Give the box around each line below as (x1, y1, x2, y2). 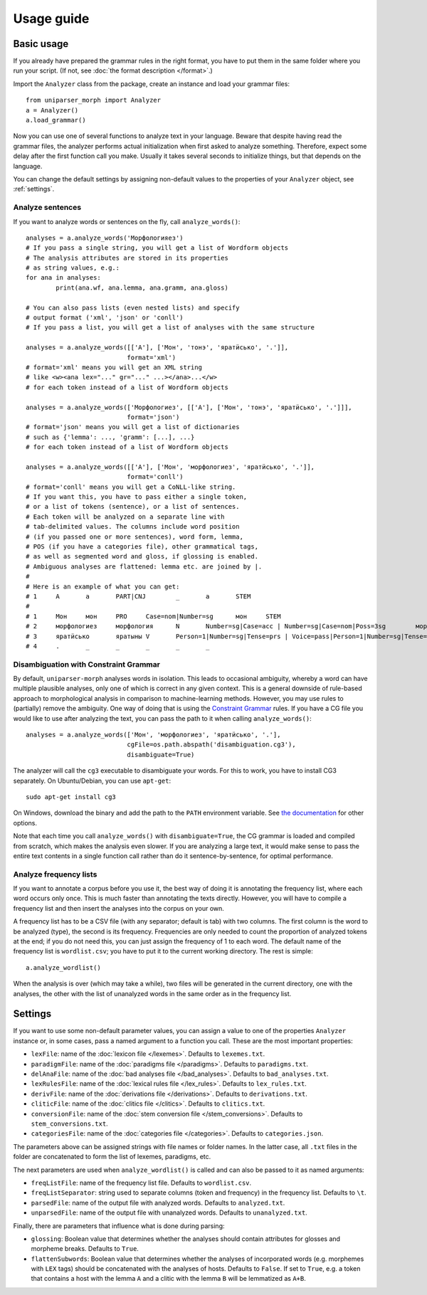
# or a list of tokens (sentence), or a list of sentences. (26, 502, 240, 511)
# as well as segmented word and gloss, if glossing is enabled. (26, 552, 259, 561)
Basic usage (13, 38, 69, 50)
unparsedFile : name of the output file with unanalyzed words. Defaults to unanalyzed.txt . (31, 1208, 307, 1217)
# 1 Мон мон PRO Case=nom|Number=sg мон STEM (26, 612, 281, 620)
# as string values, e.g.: (26, 264, 120, 272)
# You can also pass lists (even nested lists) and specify (26, 303, 240, 312)
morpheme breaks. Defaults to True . (31, 1244, 139, 1253)
